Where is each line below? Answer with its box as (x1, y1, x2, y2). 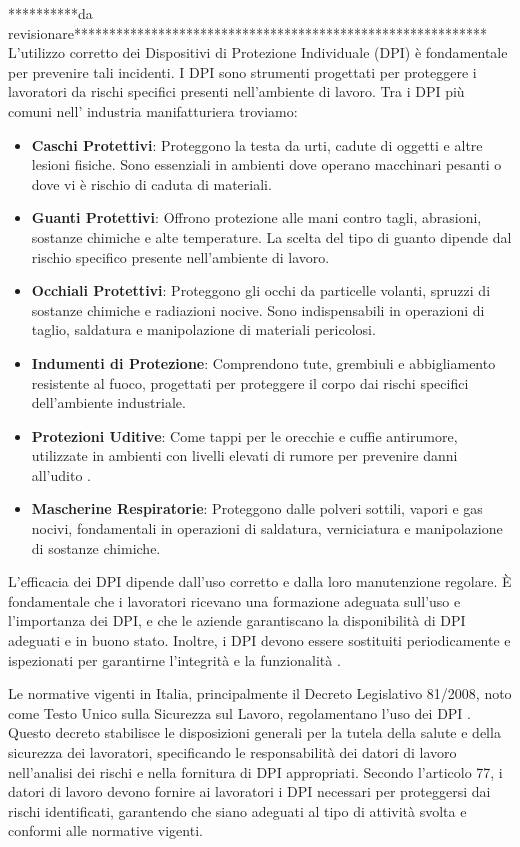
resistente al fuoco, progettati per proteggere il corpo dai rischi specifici (31, 372, 469, 393)
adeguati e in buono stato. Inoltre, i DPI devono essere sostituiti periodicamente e (8, 630, 511, 651)
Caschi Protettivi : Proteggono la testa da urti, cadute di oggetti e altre (31, 134, 483, 155)
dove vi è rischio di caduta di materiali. (31, 173, 272, 194)
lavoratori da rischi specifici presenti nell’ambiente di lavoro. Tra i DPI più (8, 81, 465, 102)
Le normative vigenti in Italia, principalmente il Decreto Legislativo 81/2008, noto (8, 683, 512, 704)
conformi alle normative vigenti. (8, 820, 203, 841)
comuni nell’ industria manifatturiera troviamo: (8, 100, 298, 121)
